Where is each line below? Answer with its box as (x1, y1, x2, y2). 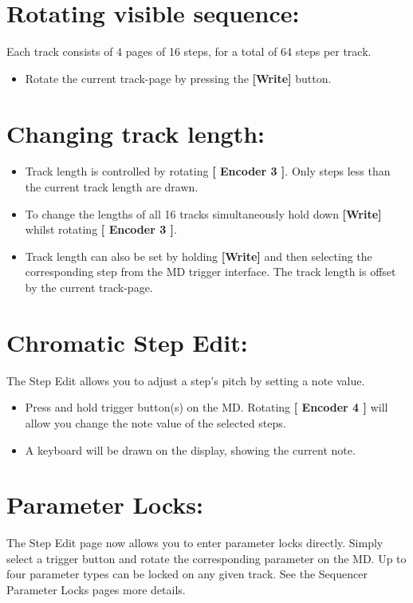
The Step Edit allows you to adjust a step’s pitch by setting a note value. (6, 372, 365, 388)
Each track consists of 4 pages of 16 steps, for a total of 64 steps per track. (6, 43, 372, 60)
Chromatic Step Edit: (6, 325, 248, 358)
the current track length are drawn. (25, 179, 199, 195)
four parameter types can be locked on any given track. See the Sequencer (6, 566, 368, 582)
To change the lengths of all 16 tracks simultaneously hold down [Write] (25, 205, 382, 222)
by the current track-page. (25, 279, 153, 295)
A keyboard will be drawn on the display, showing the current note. (25, 441, 356, 458)
